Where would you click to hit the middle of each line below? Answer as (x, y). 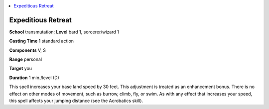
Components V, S (27, 50)
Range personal (26, 59)
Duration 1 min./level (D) (34, 78)
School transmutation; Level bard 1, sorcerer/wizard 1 (64, 32)
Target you (21, 68)
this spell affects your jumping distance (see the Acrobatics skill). (76, 101)
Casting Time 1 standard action (42, 41)
